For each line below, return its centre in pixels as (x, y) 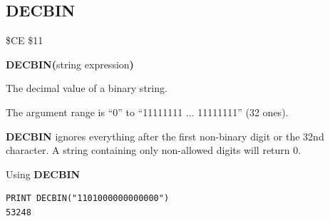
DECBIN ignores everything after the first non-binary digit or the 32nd (165, 136)
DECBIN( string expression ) (70, 64)
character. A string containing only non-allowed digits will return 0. (154, 150)
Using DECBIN (43, 174)
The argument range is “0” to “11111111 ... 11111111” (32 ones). (147, 112)
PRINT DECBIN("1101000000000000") (88, 199)
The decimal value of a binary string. (87, 88)
